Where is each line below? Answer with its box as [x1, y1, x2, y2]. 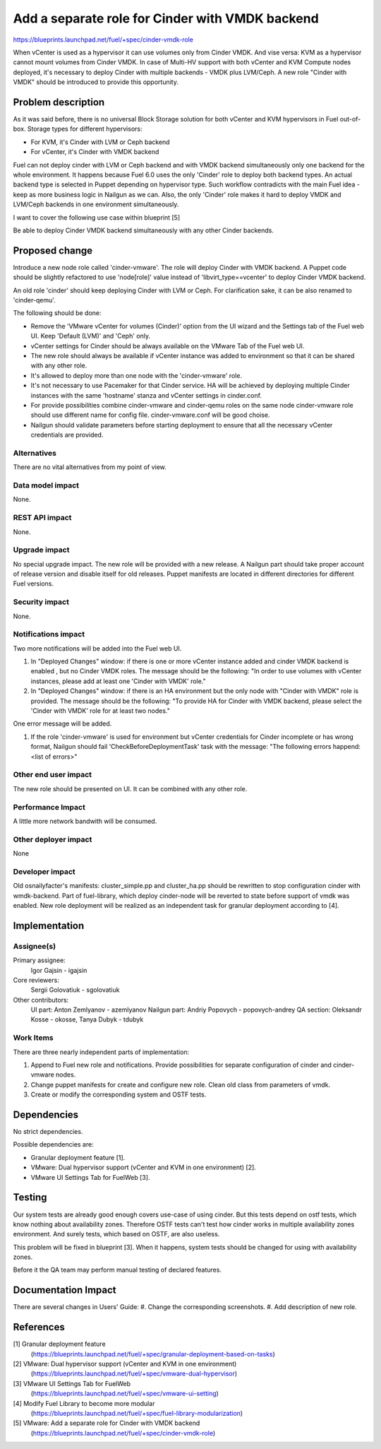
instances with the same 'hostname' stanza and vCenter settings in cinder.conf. [30, 391, 262, 399]
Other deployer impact [13, 834, 92, 844]
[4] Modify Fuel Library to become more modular [13, 1399, 155, 1407]
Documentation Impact [13, 1284, 116, 1296]
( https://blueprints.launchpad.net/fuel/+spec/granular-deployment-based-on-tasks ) [30, 1349, 275, 1358]
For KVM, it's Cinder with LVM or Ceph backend [30, 138, 170, 146]
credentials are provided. [30, 431, 104, 439]
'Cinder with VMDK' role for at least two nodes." [30, 706, 171, 715]
